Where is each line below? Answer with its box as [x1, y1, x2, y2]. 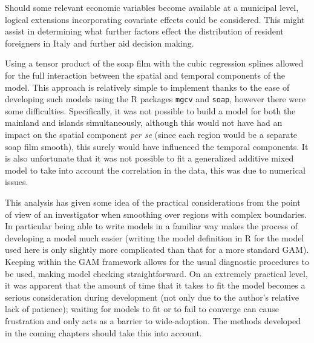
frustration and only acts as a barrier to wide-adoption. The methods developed [5, 314, 301, 327]
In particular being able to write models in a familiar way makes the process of [5, 220, 298, 232]
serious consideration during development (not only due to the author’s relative [5, 290, 299, 303]
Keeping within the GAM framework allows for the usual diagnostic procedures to [5, 255, 310, 267]
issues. [5, 175, 28, 188]
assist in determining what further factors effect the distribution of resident [5, 25, 284, 38]
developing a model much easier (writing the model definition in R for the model [5, 231, 304, 244]
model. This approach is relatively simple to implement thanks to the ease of [5, 80, 290, 93]
